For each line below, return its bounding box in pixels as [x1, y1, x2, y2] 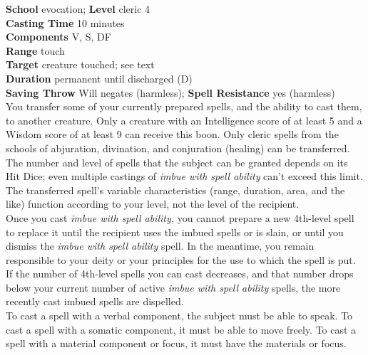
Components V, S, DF [6, 29, 111, 44]
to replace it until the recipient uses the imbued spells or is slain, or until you [6, 224, 344, 239]
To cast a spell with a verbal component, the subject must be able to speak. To [6, 308, 353, 323]
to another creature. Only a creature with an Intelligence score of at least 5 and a [6, 112, 362, 127]
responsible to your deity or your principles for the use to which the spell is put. [6, 252, 356, 267]
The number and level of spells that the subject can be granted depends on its [6, 154, 348, 169]
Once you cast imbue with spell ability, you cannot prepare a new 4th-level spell [6, 210, 354, 225]
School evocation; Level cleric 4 [6, 1, 150, 16]
